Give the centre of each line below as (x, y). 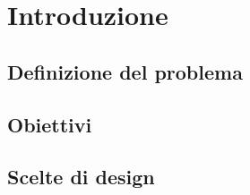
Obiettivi (50, 124)
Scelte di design (81, 177)
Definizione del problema (125, 71)
